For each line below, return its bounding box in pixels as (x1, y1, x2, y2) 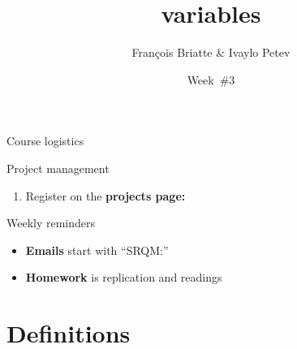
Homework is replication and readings (25, 269, 222, 286)
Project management (6, 159, 110, 176)
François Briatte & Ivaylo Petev (131, 44, 291, 61)
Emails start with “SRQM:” (25, 241, 169, 258)
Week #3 (187, 71, 235, 88)
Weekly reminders (6, 214, 96, 231)
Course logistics (6, 132, 84, 149)
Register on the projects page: (25, 187, 186, 204)
